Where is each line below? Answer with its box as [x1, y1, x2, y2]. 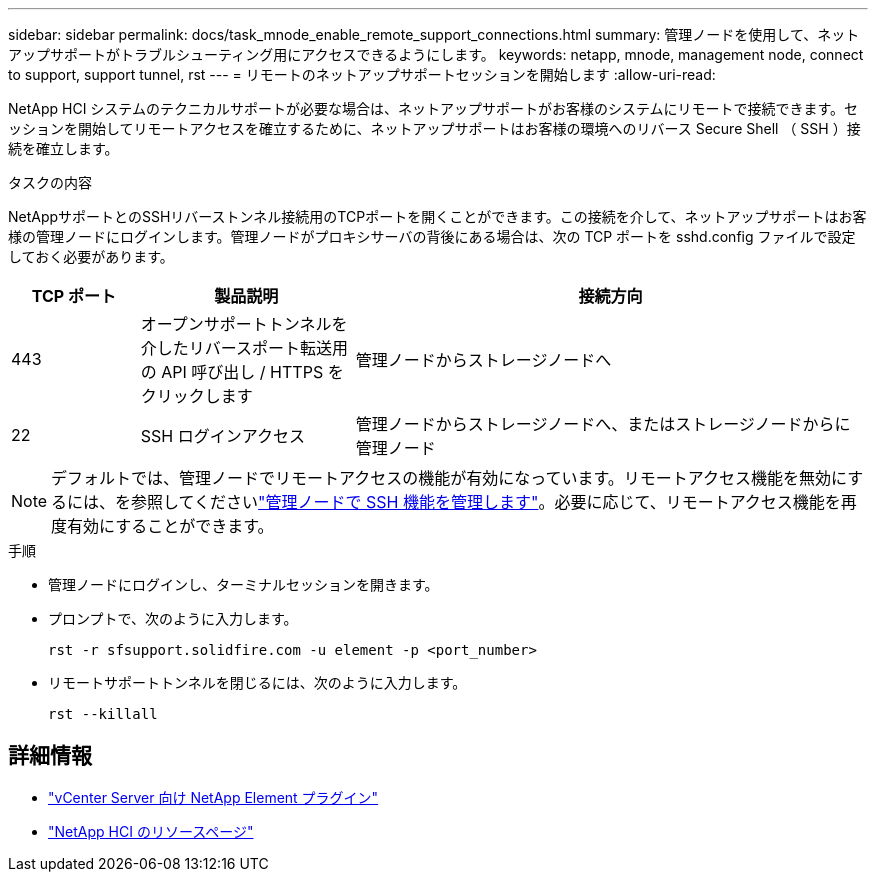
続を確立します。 [8, 140, 119, 157]
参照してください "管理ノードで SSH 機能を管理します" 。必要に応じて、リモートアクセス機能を [131, 492, 841, 512]
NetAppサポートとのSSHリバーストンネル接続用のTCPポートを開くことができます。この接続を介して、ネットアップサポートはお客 [8, 208, 867, 225]
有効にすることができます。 [67, 516, 274, 536]
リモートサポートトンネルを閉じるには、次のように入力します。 [48, 674, 467, 691]
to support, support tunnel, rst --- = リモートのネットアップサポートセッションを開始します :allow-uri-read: [8, 66, 716, 83]
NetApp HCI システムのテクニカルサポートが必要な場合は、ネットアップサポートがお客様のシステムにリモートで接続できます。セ [8, 100, 859, 117]
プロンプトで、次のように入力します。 [48, 610, 298, 627]
